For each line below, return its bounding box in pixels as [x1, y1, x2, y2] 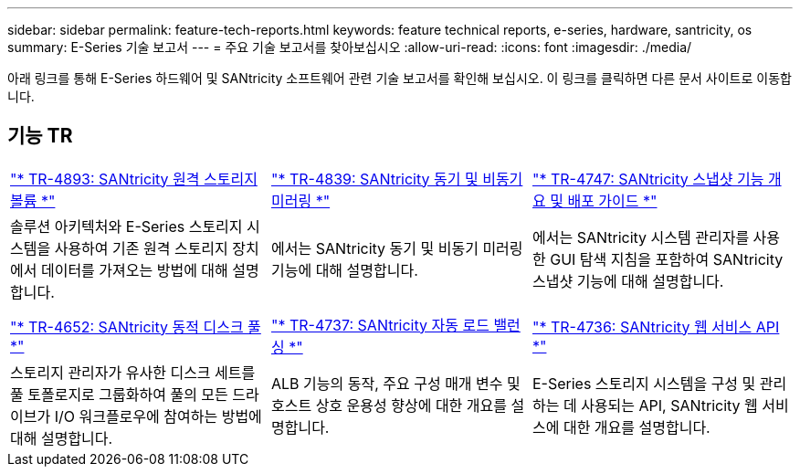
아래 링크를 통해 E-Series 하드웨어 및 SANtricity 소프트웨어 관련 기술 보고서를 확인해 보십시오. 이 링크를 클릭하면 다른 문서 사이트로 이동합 [7, 70, 792, 86]
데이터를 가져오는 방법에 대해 [40, 260, 228, 279]
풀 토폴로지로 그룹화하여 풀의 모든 [10, 384, 228, 404]
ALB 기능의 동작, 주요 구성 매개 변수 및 [270, 374, 521, 393]
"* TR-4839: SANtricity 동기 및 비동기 [270, 169, 523, 188]
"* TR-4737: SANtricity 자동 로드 [270, 315, 489, 334]
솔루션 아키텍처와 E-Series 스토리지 [10, 216, 243, 236]
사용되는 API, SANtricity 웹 [581, 395, 758, 415]
